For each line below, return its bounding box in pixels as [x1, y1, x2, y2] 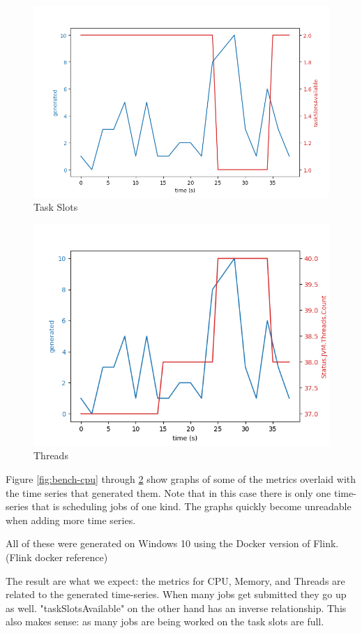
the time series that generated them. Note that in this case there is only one [6, 485, 331, 500]
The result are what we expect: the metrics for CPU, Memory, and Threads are [6, 573, 345, 588]
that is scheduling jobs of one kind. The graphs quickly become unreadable [31, 499, 352, 514]
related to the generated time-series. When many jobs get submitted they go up [6, 587, 347, 602]
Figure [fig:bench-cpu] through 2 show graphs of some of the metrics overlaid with [6, 471, 356, 486]
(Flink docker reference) [6, 549, 108, 564]
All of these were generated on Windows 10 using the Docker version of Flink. [6, 536, 339, 551]
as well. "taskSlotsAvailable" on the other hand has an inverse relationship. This [6, 600, 347, 615]
